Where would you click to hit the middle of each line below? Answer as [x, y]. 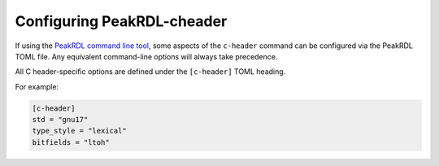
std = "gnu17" [60, 120]
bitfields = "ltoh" [71, 142]
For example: [37, 86]
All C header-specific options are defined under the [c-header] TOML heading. [150, 72]
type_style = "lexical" [80, 131]
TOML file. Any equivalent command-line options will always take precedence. [146, 56]
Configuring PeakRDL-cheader [121, 21]
